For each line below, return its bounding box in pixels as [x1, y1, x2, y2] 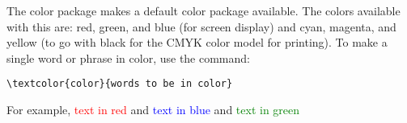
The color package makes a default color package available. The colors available [6, 2, 401, 18]
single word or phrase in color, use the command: [6, 49, 250, 66]
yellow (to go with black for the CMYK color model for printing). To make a [6, 34, 388, 51]
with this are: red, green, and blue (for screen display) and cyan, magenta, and [6, 18, 396, 35]
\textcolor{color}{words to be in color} [6, 78, 233, 90]
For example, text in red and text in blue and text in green [6, 101, 300, 118]
